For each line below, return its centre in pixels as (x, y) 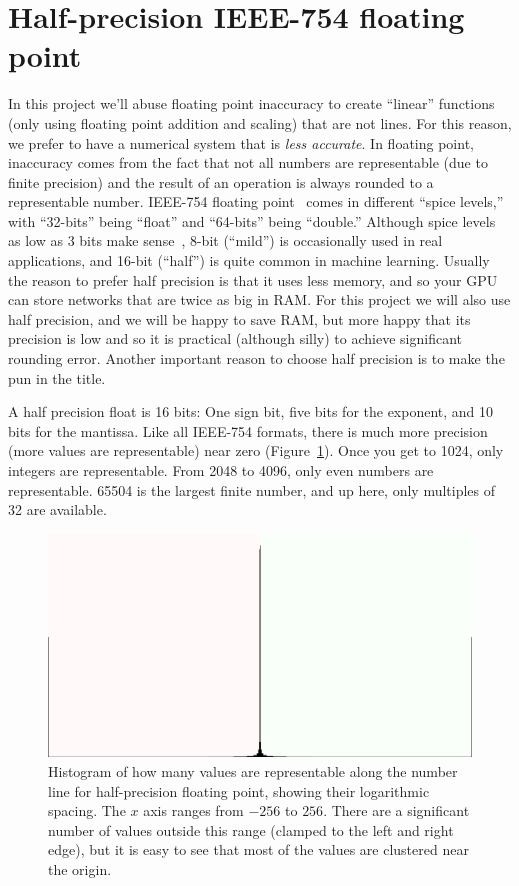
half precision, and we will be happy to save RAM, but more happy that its (239, 318)
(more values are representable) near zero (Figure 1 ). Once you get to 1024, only (256, 450)
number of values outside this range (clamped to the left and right (251, 829)
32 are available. (57, 509)
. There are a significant (396, 810)
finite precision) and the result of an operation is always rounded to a (221, 181)
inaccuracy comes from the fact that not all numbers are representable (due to (248, 162)
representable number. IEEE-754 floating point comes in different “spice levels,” (256, 201)
